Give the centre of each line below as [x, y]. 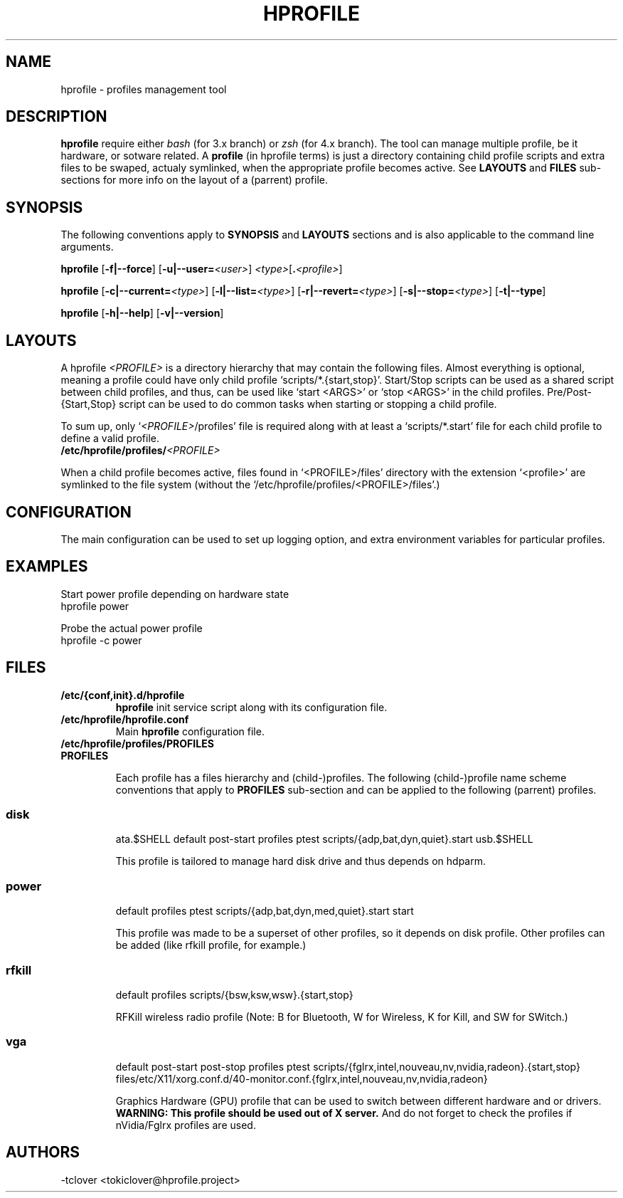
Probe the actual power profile [132, 628]
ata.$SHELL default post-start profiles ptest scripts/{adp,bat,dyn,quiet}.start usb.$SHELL [324, 839]
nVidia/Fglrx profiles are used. [186, 1125]
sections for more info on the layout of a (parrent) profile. [194, 180]
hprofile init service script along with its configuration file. [251, 707]
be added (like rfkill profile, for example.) [211, 945]
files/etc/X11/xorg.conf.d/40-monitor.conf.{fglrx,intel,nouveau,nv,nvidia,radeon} [302, 1078]
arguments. [87, 247]
